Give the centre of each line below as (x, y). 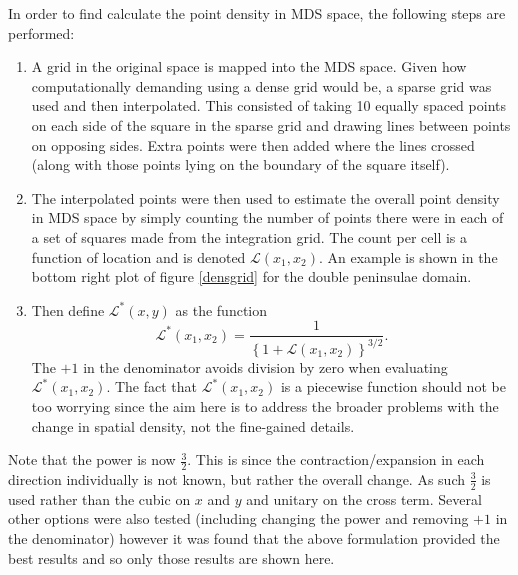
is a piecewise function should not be (393, 386)
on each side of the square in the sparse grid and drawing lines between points (271, 124)
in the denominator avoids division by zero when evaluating (265, 366)
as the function (221, 309)
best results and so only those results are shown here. (171, 557)
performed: (41, 32)
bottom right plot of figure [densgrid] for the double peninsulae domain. (251, 276)
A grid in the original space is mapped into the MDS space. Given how (249, 66)
